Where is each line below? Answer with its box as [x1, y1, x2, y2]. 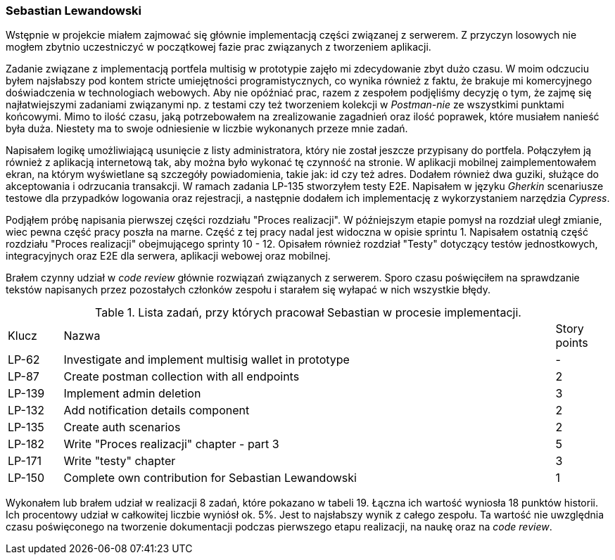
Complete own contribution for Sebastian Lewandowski [63, 471, 357, 485]
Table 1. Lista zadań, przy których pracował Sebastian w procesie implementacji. [95, 305, 521, 320]
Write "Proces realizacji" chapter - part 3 [63, 437, 279, 452]
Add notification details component [63, 403, 250, 418]
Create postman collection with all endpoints [63, 369, 300, 384]
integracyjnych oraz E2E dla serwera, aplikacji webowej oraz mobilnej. [6, 250, 331, 262]
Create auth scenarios [63, 420, 181, 435]
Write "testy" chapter [63, 454, 176, 469]
